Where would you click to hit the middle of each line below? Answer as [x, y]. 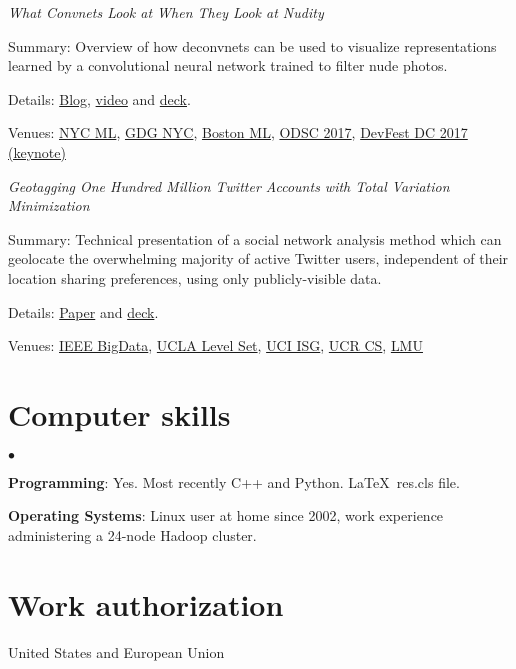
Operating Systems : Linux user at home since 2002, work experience [226, 515]
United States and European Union [116, 651]
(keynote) [37, 151]
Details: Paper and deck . [83, 311]
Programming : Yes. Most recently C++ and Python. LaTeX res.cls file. [234, 481]
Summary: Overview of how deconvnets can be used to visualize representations [252, 45]
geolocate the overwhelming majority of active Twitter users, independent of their [258, 258]
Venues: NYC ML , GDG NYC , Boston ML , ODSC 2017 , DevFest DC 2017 [238, 132]
